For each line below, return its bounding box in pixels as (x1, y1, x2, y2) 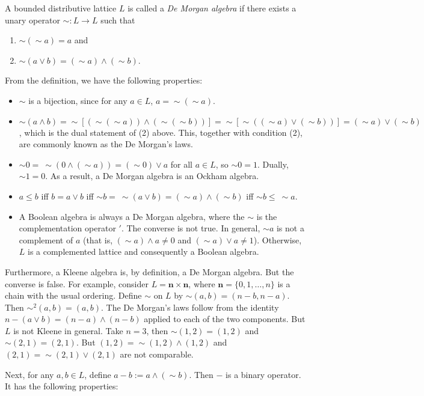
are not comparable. (120, 348, 194, 361)
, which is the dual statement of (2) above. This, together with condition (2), (19, 126, 303, 138)
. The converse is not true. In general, (121, 222, 260, 234)
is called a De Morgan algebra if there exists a (128, 2, 296, 14)
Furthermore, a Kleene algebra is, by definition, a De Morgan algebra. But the (5, 265, 294, 278)
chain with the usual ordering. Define (5, 289, 142, 302)
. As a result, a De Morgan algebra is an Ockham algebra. (45, 169, 259, 182)
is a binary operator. (226, 368, 301, 380)
